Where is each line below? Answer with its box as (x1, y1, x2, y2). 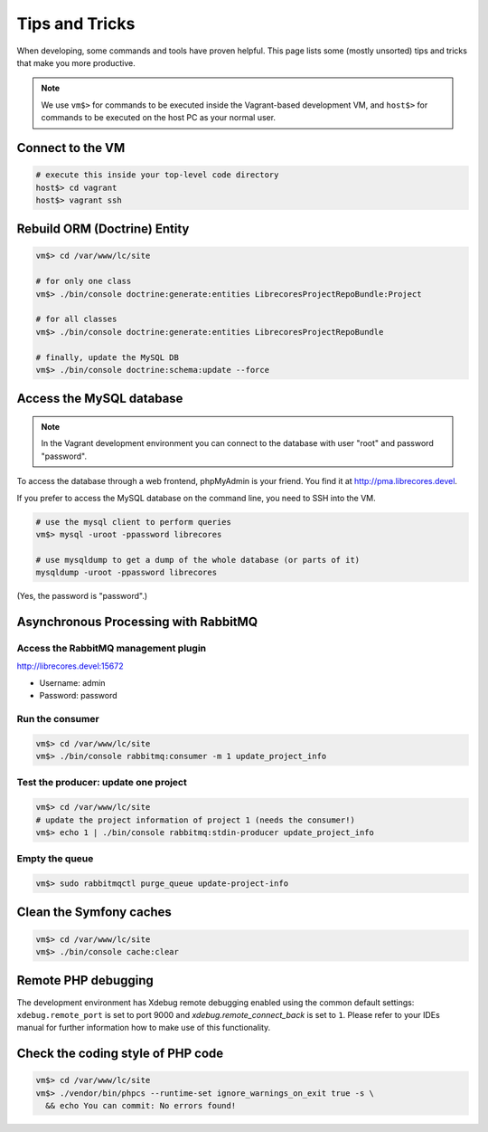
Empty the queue (16, 852, 94, 865)
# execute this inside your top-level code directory (35, 170, 279, 180)
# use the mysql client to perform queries (35, 517, 232, 527)
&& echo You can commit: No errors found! (45, 1100, 237, 1111)
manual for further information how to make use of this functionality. (16, 1023, 271, 1033)
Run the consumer (16, 712, 99, 725)
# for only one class (35, 276, 132, 287)
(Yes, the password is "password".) (16, 591, 148, 602)
